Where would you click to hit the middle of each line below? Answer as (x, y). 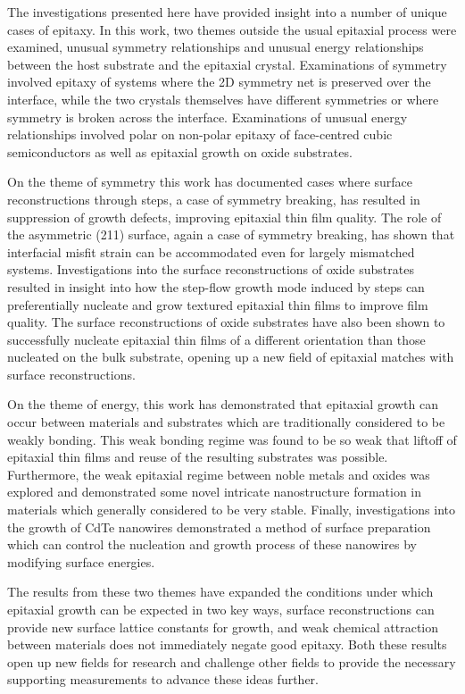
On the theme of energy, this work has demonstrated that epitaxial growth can (223, 404)
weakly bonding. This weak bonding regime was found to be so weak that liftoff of (232, 439)
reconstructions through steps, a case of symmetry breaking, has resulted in (214, 199)
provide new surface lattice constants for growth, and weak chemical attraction (223, 627)
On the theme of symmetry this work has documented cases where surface (210, 182)
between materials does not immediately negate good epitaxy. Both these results (227, 644)
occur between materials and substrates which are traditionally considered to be (226, 422)
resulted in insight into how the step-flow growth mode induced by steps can (216, 286)
